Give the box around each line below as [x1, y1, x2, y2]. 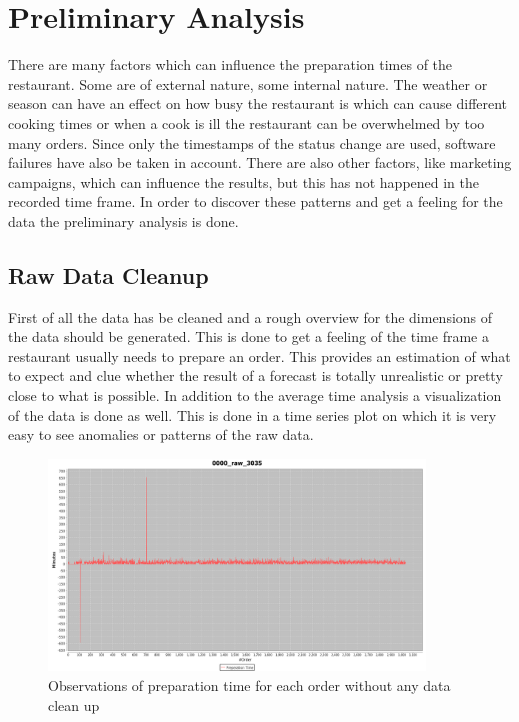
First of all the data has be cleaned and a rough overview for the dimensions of [8, 306, 493, 327]
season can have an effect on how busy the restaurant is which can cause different [8, 93, 508, 114]
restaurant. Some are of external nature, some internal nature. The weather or [8, 73, 488, 94]
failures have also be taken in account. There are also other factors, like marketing [8, 152, 512, 173]
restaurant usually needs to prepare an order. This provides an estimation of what [8, 345, 511, 366]
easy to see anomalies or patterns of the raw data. [8, 424, 314, 445]
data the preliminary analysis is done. [8, 210, 239, 231]
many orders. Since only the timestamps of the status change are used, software [8, 132, 496, 153]
